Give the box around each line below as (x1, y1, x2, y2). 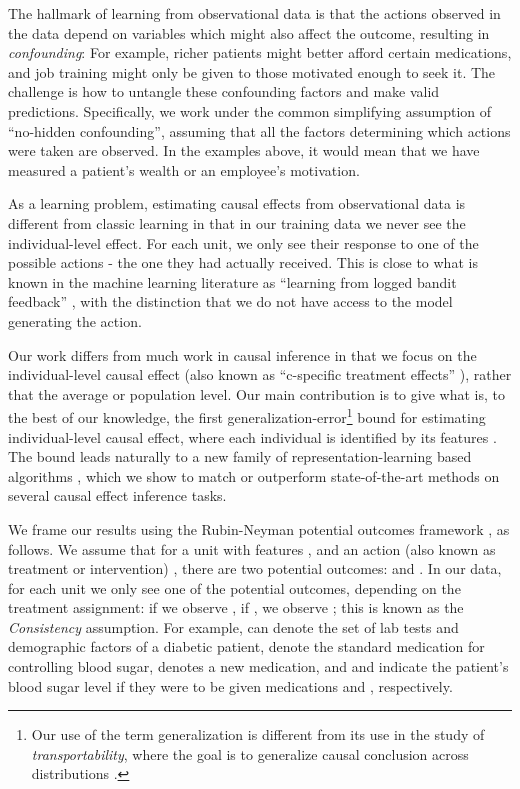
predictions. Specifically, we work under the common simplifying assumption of (8, 100, 492, 121)
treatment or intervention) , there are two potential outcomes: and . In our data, (8, 558, 502, 579)
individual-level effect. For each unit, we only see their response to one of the (8, 232, 479, 253)
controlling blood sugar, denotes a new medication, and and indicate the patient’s (8, 656, 509, 677)
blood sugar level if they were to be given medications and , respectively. (8, 675, 453, 696)
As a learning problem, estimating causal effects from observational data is (8, 193, 466, 214)
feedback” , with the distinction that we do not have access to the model (8, 291, 453, 312)
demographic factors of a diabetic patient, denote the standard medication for (8, 636, 485, 657)
